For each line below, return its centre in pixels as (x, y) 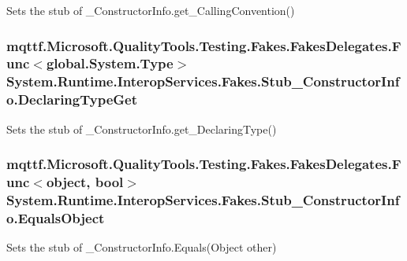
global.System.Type (110, 63)
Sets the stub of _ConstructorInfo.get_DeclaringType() (142, 129)
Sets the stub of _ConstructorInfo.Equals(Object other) (142, 247)
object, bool (85, 182)
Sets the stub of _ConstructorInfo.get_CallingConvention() (151, 10)
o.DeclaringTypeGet (72, 99)
